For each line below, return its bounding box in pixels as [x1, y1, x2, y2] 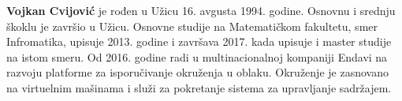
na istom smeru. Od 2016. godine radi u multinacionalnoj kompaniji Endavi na [6, 48, 388, 65]
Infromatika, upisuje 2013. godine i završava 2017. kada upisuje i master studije [6, 33, 392, 50]
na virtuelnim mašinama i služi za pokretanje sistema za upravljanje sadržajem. [6, 79, 392, 95]
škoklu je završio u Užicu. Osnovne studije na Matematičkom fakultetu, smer [6, 17, 378, 34]
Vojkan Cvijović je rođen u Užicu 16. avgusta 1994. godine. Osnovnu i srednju [6, 2, 396, 18]
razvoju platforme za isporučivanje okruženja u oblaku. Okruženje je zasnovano [6, 64, 389, 80]
